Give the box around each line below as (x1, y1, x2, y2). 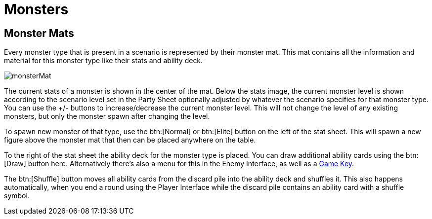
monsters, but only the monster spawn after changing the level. (4, 112, 210, 121)
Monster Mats (4, 27, 74, 39)
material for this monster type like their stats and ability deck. (4, 56, 203, 65)
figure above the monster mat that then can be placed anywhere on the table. (4, 136, 256, 145)
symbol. (4, 191, 30, 200)
